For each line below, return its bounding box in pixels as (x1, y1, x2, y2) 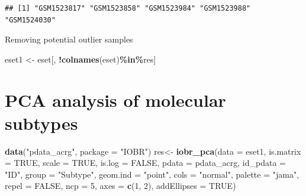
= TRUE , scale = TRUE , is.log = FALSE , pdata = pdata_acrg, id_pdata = (5, 156, 286, 169)
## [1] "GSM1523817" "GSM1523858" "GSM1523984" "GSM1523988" (5, 4, 251, 12)
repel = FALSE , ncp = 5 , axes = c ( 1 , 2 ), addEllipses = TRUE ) (5, 179, 236, 192)
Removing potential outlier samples (5, 33, 133, 45)
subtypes (5, 110, 78, 135)
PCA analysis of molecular (5, 87, 226, 112)
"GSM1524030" (5, 15, 56, 24)
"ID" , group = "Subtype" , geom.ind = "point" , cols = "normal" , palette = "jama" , (5, 168, 299, 180)
